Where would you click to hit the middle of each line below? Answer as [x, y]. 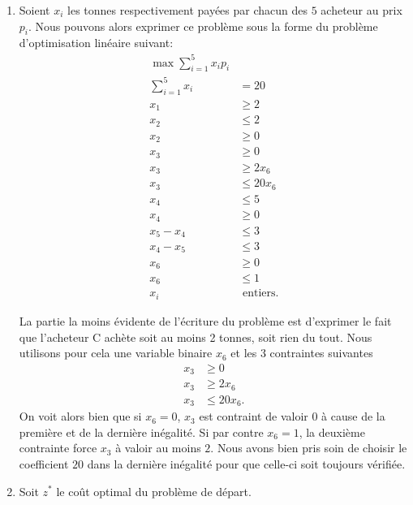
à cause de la [353, 416]
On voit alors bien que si [80, 416]
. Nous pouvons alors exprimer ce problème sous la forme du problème [203, 26]
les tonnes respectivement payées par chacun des [188, 10]
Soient [34, 10]
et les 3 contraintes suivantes [302, 353]
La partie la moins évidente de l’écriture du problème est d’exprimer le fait [205, 320]
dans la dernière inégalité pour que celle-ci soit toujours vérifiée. [246, 463]
